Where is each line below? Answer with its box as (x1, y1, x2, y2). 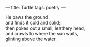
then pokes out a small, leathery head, (5, 25, 85, 31)
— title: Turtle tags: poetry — (5, 5, 66, 10)
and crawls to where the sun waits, (5, 31, 79, 36)
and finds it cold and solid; (5, 20, 61, 26)
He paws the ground (5, 14, 48, 20)
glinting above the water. (5, 36, 57, 42)
